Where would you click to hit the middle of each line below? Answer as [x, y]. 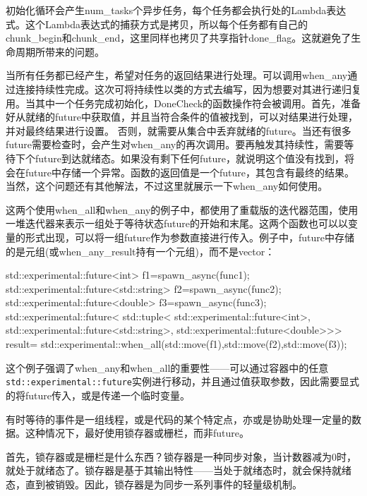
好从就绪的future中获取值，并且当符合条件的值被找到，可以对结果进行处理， [182, 117]
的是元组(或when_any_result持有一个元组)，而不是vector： [140, 251]
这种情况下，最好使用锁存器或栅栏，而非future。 [137, 433]
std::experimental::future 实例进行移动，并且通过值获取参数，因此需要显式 [182, 381]
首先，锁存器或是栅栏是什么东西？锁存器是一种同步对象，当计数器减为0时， [181, 456]
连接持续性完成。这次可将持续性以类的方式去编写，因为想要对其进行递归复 [188, 89]
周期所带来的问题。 [60, 51]
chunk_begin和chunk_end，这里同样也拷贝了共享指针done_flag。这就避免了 [179, 38]
